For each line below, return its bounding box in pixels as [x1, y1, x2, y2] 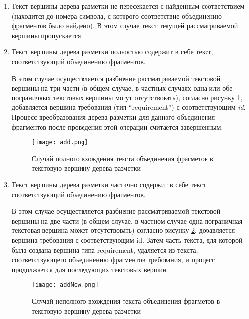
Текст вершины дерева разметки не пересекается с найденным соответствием [11, 1, 245, 11]
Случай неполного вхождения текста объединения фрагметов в [31, 295, 220, 306]
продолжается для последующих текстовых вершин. [11, 264, 168, 274]
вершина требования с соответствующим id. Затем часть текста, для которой [11, 234, 243, 245]
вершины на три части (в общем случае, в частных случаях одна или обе [11, 83, 233, 93]
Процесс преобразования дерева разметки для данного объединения [11, 111, 215, 122]
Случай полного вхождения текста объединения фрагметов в [31, 153, 213, 163]
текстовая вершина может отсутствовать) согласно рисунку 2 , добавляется [11, 225, 235, 235]
